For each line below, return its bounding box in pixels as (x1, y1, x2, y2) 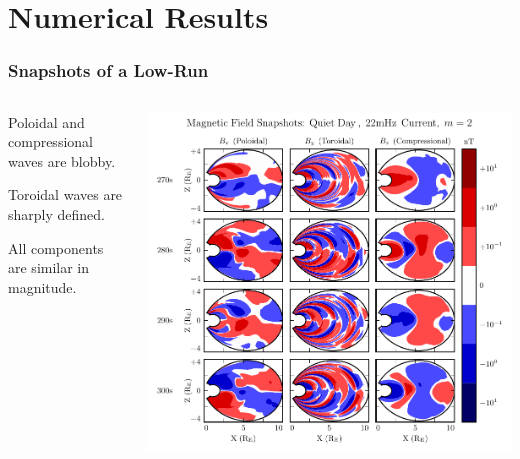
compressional (8, 131, 93, 152)
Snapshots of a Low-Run (8, 58, 209, 83)
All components (8, 237, 104, 258)
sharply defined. (8, 203, 105, 224)
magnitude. (8, 276, 77, 297)
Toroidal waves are (8, 184, 123, 205)
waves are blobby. (8, 150, 116, 171)
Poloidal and (8, 111, 85, 132)
